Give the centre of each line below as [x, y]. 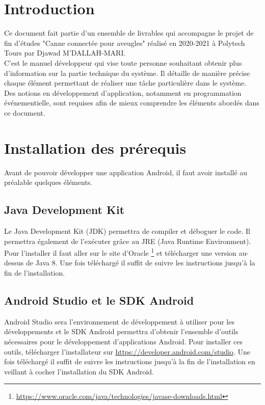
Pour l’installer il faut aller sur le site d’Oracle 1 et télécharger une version [120, 252]
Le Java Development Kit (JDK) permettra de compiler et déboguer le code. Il [127, 231]
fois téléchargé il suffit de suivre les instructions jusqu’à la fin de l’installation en [130, 361]
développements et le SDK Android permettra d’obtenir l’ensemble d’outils [121, 331]
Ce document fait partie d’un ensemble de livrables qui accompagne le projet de [129, 33]
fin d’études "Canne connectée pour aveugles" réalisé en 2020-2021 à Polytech [125, 43]
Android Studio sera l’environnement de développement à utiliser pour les [119, 321]
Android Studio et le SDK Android [99, 300]
